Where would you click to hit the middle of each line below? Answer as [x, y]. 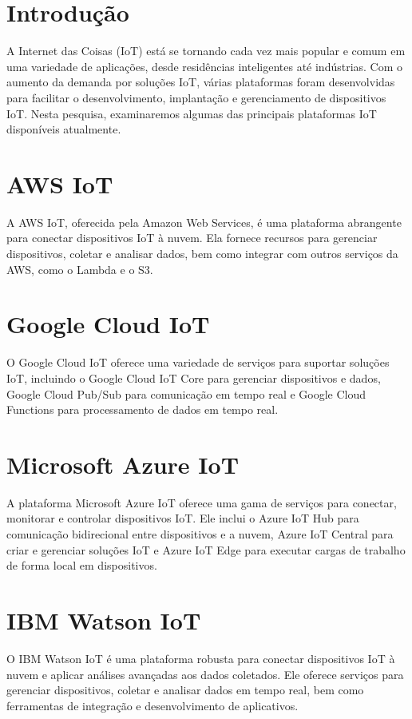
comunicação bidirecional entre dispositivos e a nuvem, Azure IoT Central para [200, 534]
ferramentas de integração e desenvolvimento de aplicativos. [153, 705]
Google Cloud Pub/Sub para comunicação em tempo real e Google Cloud [186, 393]
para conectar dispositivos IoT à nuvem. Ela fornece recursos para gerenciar [192, 238]
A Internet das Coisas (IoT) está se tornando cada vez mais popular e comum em [206, 51]
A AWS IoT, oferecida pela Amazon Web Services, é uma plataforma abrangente [204, 222]
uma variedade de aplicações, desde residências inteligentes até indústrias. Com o [205, 66]
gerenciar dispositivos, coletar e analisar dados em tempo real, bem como [185, 690]
